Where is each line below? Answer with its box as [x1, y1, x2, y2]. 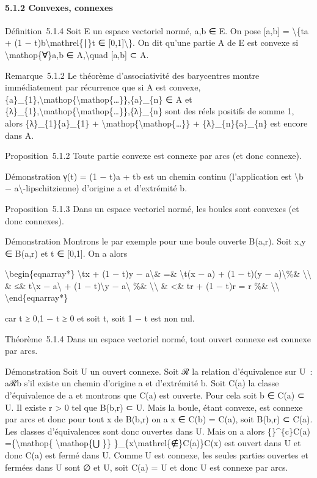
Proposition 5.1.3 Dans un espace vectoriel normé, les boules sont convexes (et [5, 202, 299, 215]
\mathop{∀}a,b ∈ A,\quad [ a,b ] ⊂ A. [5, 48, 149, 61]
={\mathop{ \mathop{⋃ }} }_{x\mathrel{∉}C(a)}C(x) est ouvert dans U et [5, 436, 301, 449]
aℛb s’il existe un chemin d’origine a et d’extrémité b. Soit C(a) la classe [5, 377, 279, 389]
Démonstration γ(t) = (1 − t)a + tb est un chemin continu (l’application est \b [5, 169, 304, 182]
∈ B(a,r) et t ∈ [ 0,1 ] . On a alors [5, 246, 128, 259]
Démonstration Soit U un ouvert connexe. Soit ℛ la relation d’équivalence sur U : [5, 364, 313, 377]
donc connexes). [5, 214, 64, 227]
